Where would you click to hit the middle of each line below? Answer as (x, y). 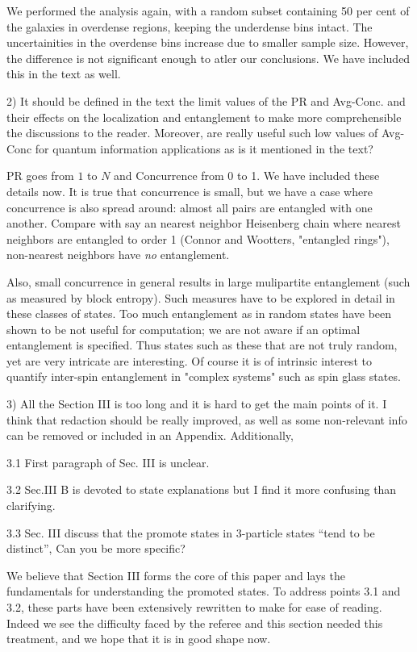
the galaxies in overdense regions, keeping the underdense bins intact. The (190, 26)
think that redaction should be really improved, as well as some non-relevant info (207, 419)
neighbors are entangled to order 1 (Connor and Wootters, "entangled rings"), (198, 238)
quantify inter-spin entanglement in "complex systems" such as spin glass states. (204, 376)
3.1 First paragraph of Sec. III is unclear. (108, 462)
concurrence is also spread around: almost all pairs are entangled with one (190, 207)
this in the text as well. (64, 74)
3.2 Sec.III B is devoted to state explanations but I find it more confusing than (202, 489)
